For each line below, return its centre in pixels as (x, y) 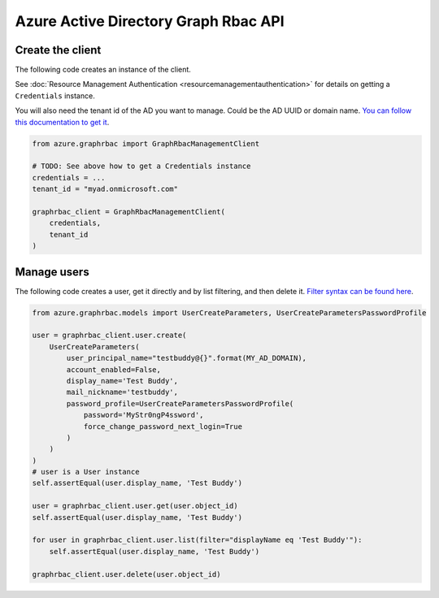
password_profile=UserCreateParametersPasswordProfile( (180, 403)
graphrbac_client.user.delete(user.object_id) (126, 574)
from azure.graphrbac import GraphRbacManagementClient (146, 143)
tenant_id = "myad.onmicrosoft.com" (105, 189)
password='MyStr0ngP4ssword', (143, 415)
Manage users (52, 272)
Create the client (58, 50)
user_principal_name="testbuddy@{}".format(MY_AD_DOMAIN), (187, 358)
